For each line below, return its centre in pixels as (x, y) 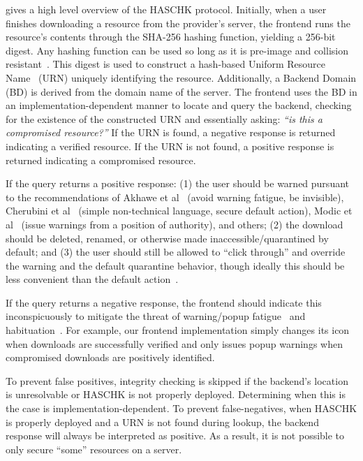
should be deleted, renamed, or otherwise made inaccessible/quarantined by (167, 238)
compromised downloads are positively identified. (110, 357)
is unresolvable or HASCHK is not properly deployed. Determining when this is (176, 394)
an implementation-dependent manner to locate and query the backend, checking (179, 105)
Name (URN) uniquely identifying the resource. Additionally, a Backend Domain (181, 77)
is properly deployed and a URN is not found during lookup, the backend (162, 422)
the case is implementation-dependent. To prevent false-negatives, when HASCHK (181, 408)
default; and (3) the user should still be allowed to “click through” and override (176, 252)
